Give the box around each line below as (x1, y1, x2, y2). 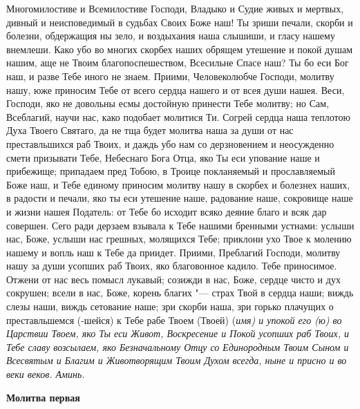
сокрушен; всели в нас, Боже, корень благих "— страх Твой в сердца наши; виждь (6, 285, 354, 300)
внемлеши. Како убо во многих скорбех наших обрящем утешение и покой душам (6, 41, 353, 56)
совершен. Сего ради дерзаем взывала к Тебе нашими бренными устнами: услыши (6, 218, 354, 232)
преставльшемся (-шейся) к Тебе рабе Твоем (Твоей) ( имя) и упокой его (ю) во (6, 312, 342, 327)
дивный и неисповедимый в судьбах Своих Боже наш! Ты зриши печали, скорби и (6, 15, 353, 29)
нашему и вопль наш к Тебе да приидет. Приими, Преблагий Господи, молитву (6, 245, 341, 259)
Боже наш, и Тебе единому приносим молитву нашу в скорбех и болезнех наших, (6, 177, 350, 191)
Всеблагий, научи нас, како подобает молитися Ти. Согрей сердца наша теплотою (6, 109, 351, 124)
